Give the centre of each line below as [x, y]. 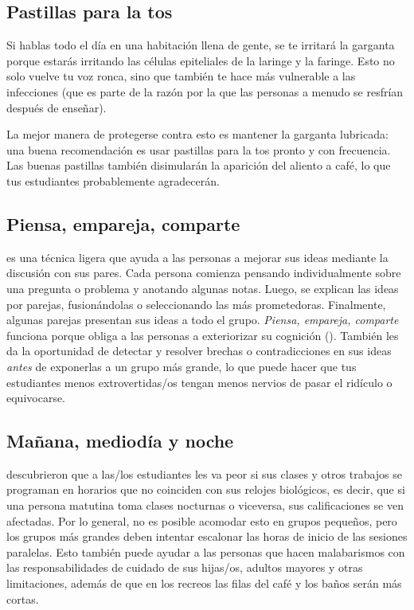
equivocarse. [36, 398]
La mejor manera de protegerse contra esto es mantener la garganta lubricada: [197, 134]
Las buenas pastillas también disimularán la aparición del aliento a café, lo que [199, 165]
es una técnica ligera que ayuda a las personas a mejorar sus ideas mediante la [197, 257]
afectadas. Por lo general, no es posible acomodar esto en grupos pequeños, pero [202, 520]
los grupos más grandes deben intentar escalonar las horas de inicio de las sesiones [207, 536]
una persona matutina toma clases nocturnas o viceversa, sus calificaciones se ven [205, 505]
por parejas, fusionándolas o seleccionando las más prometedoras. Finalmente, [196, 304]
